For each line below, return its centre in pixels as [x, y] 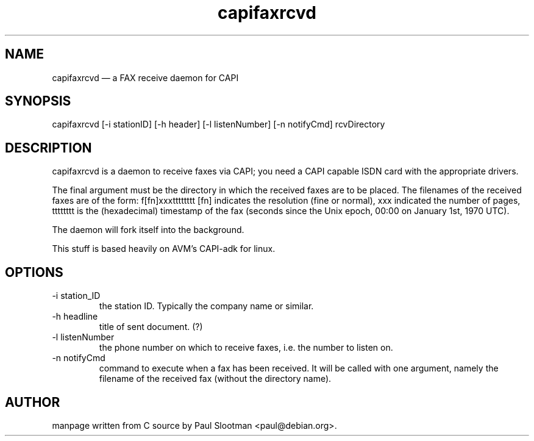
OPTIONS [34, 272]
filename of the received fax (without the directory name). [215, 379]
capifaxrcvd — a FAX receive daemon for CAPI [145, 77]
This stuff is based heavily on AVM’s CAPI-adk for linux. [164, 249]
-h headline [75, 317]
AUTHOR [33, 402]
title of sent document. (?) [151, 327]
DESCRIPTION [48, 148]
